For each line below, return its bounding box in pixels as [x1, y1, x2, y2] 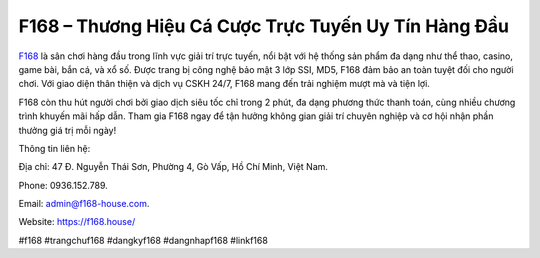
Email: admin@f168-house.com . [18, 198, 150, 210]
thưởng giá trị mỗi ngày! [18, 124, 117, 136]
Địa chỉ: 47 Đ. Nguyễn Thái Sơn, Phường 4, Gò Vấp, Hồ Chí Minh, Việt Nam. [18, 161, 329, 173]
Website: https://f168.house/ [18, 216, 136, 228]
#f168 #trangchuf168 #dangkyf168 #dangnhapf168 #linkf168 [18, 234, 269, 246]
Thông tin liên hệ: [18, 142, 91, 154]
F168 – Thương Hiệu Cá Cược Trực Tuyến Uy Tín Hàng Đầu [18, 15, 510, 37]
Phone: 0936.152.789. [18, 179, 109, 191]
